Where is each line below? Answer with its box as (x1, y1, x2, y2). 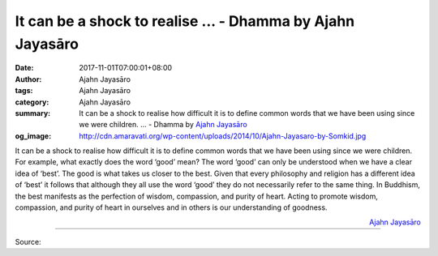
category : (15, 97, 49, 107)
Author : (15, 74, 42, 84)
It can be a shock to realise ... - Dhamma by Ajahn (15, 12, 355, 30)
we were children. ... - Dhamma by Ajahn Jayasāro (79, 120, 247, 130)
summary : (15, 108, 51, 117)
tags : (15, 86, 33, 96)
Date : (15, 63, 34, 73)
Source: (15, 237, 41, 246)
